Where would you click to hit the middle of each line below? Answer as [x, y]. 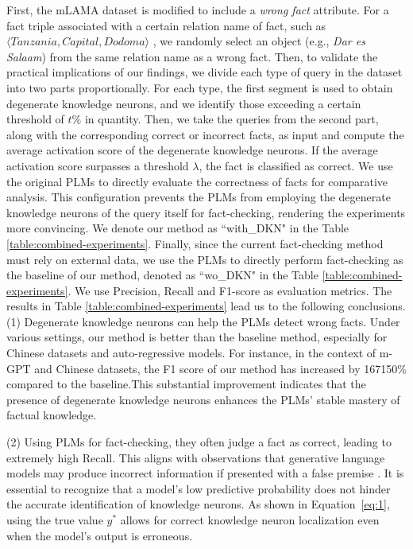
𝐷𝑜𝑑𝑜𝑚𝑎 [124, 43]
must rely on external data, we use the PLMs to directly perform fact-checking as [205, 259]
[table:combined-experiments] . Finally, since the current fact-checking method [195, 243]
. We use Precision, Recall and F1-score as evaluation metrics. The [230, 290]
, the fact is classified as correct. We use [296, 165]
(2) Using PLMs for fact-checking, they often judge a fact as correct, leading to [199, 442]
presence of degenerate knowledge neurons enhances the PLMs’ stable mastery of [203, 399]
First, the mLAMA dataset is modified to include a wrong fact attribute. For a [198, 10]
